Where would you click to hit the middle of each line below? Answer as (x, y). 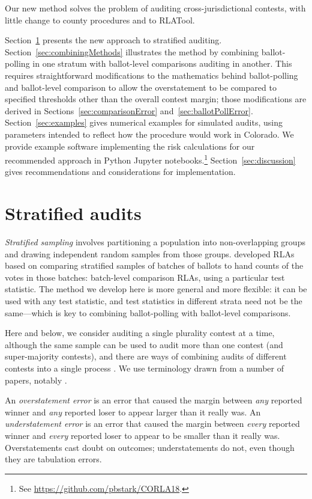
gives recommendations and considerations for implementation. (120, 172)
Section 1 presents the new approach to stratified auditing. (113, 40)
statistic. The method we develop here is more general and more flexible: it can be (156, 289)
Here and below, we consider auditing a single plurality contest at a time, (140, 333)
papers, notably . (36, 380)
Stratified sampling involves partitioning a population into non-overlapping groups (155, 242)
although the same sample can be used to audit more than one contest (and (144, 344)
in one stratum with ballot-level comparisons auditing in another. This (162, 63)
